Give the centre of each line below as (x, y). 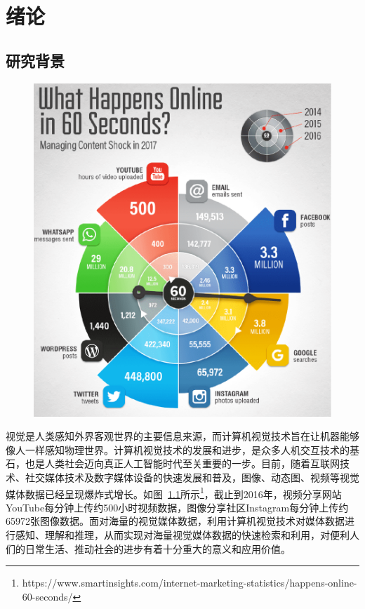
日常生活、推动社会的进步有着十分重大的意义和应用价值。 (158, 548)
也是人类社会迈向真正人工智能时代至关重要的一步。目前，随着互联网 (182, 463)
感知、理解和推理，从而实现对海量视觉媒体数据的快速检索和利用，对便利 (182, 535)
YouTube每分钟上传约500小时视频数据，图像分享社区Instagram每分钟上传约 (177, 507)
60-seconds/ (47, 596)
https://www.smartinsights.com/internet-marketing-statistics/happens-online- (190, 583)
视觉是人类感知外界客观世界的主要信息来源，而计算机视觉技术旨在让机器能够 (182, 436)
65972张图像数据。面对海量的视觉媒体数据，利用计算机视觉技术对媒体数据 (175, 521)
